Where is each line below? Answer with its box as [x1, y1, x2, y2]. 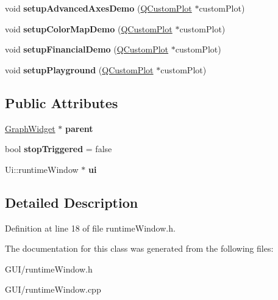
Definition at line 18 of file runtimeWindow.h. [5, 221, 176, 234]
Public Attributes [5, 93, 118, 112]
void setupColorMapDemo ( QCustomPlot [5, 22, 173, 35]
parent [65, 122, 93, 134]
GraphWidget [5, 122, 55, 134]
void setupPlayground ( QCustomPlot [5, 63, 154, 76]
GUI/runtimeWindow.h [5, 262, 93, 275]
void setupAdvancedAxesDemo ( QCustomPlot [5, 2, 192, 14]
